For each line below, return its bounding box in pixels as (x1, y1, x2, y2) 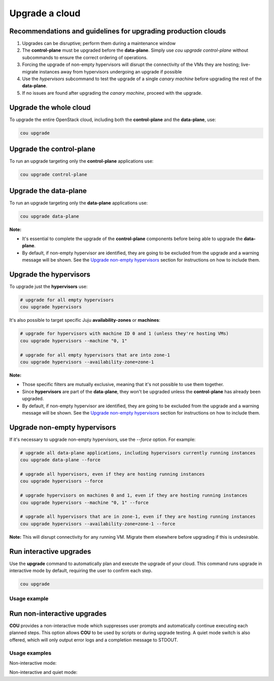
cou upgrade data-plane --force (20, 457, 101, 463)
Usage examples (9, 649, 52, 656)
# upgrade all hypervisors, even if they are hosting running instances (20, 471, 205, 477)
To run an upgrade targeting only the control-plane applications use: (9, 158, 154, 164)
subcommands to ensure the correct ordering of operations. (22, 54, 148, 60)
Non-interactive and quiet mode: (9, 669, 78, 675)
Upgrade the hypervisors (9, 270, 91, 279)
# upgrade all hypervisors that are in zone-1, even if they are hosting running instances (20, 514, 256, 519)
